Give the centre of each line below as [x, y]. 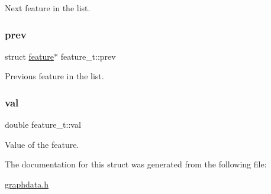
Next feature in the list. [48, 8]
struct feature [29, 56]
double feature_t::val [43, 125]
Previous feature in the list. [54, 76]
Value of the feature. [42, 144]
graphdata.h [27, 184]
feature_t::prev [88, 56]
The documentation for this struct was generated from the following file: [136, 164]
